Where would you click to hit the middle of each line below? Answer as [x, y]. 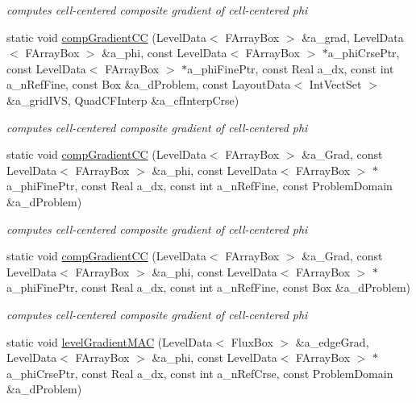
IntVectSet [335, 84]
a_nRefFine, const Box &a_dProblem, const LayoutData [149, 84]
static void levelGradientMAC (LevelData [110, 341]
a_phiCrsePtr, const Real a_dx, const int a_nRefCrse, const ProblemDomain [200, 373]
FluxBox [252, 341]
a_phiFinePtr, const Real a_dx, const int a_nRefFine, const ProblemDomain [200, 186]
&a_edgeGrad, [332, 341]
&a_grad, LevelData [353, 37]
